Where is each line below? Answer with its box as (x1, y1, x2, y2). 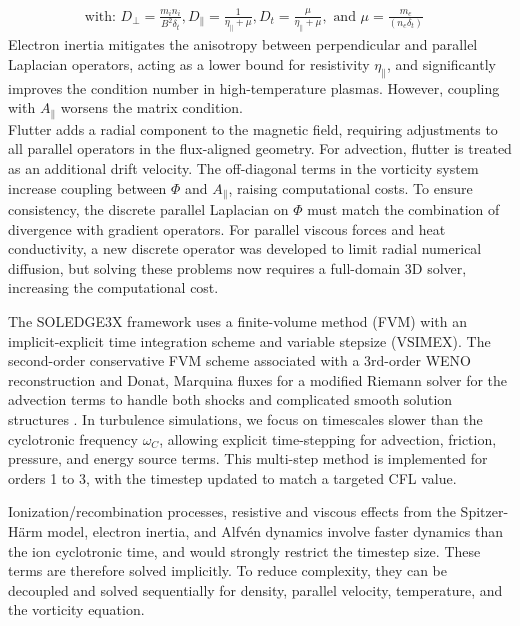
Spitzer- (460, 501, 509, 522)
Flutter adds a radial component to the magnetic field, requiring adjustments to (8, 118, 498, 139)
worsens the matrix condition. (60, 97, 243, 118)
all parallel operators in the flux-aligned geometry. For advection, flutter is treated (8, 138, 512, 159)
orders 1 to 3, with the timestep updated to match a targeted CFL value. (8, 467, 457, 488)
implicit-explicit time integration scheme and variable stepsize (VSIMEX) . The (8, 330, 491, 351)
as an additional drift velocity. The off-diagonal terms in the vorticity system (8, 157, 479, 178)
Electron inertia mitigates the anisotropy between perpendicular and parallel (8, 34, 478, 55)
